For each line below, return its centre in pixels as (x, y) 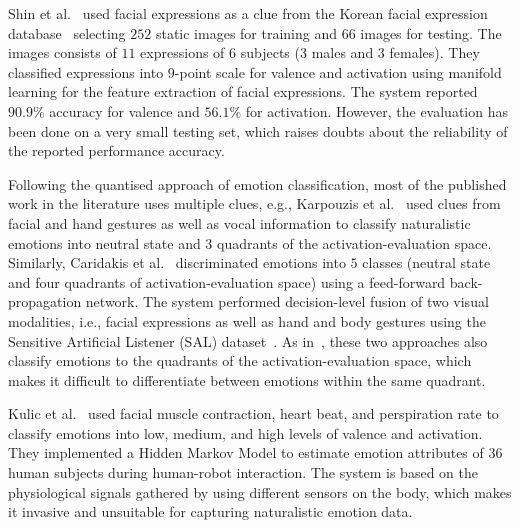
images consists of (62, 52)
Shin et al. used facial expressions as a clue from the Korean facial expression (248, 13)
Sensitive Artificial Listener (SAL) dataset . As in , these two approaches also (248, 340)
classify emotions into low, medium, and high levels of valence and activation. (245, 432)
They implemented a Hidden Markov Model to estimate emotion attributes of (246, 452)
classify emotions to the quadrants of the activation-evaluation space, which (240, 360)
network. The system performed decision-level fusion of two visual (287, 301)
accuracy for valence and (124, 110)
